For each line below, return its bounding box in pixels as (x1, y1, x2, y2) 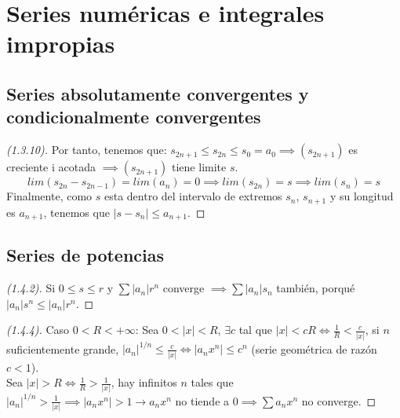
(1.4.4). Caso (6, 321, 70, 338)
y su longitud (329, 188, 394, 204)
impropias (6, 27, 115, 60)
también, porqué (276, 280, 355, 296)
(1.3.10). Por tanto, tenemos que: (6, 141, 167, 158)
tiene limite (172, 159, 227, 175)
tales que (191, 374, 234, 390)
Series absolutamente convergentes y (6, 81, 309, 105)
